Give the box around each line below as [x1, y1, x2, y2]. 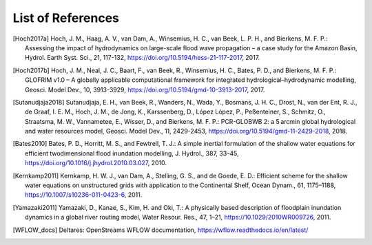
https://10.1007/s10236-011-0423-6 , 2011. [25, 191, 143, 199]
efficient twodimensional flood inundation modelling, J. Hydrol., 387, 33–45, [25, 149, 239, 158]
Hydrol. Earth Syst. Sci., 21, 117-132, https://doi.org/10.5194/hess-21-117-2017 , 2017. [25, 54, 260, 62]
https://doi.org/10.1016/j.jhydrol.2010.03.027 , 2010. [25, 159, 167, 167]
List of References [12, 10, 120, 25]
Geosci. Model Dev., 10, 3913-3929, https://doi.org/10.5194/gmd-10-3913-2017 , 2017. [25, 85, 265, 94]
